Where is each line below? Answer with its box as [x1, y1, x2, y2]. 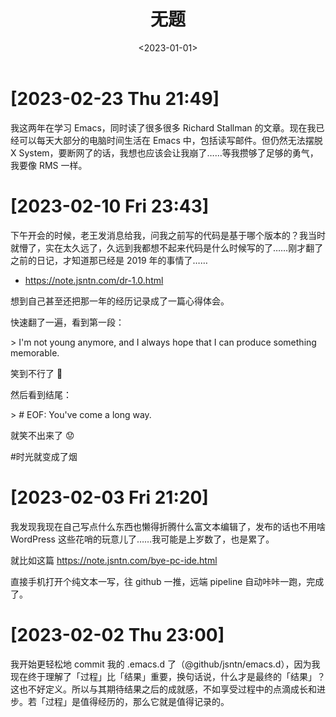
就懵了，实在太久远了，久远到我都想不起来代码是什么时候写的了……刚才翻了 [10, 241, 324, 254]
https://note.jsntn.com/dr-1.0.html [24, 274, 164, 286]
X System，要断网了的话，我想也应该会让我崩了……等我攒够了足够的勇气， [10, 146, 319, 159]
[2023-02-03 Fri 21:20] [10, 486, 209, 509]
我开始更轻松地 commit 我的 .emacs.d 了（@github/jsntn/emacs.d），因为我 [10, 658, 321, 670]
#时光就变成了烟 [10, 450, 78, 462]
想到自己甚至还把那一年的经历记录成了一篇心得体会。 [10, 295, 230, 307]
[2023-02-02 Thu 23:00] [10, 623, 225, 646]
